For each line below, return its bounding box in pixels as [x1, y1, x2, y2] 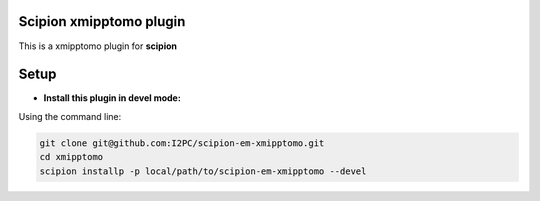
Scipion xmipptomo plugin [18, 13, 186, 30]
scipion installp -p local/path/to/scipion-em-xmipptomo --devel [39, 165, 367, 177]
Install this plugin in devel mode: [43, 92, 182, 104]
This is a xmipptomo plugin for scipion [18, 40, 178, 52]
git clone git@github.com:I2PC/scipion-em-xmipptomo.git [39, 137, 325, 149]
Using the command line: [18, 110, 122, 122]
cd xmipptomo [39, 151, 104, 163]
